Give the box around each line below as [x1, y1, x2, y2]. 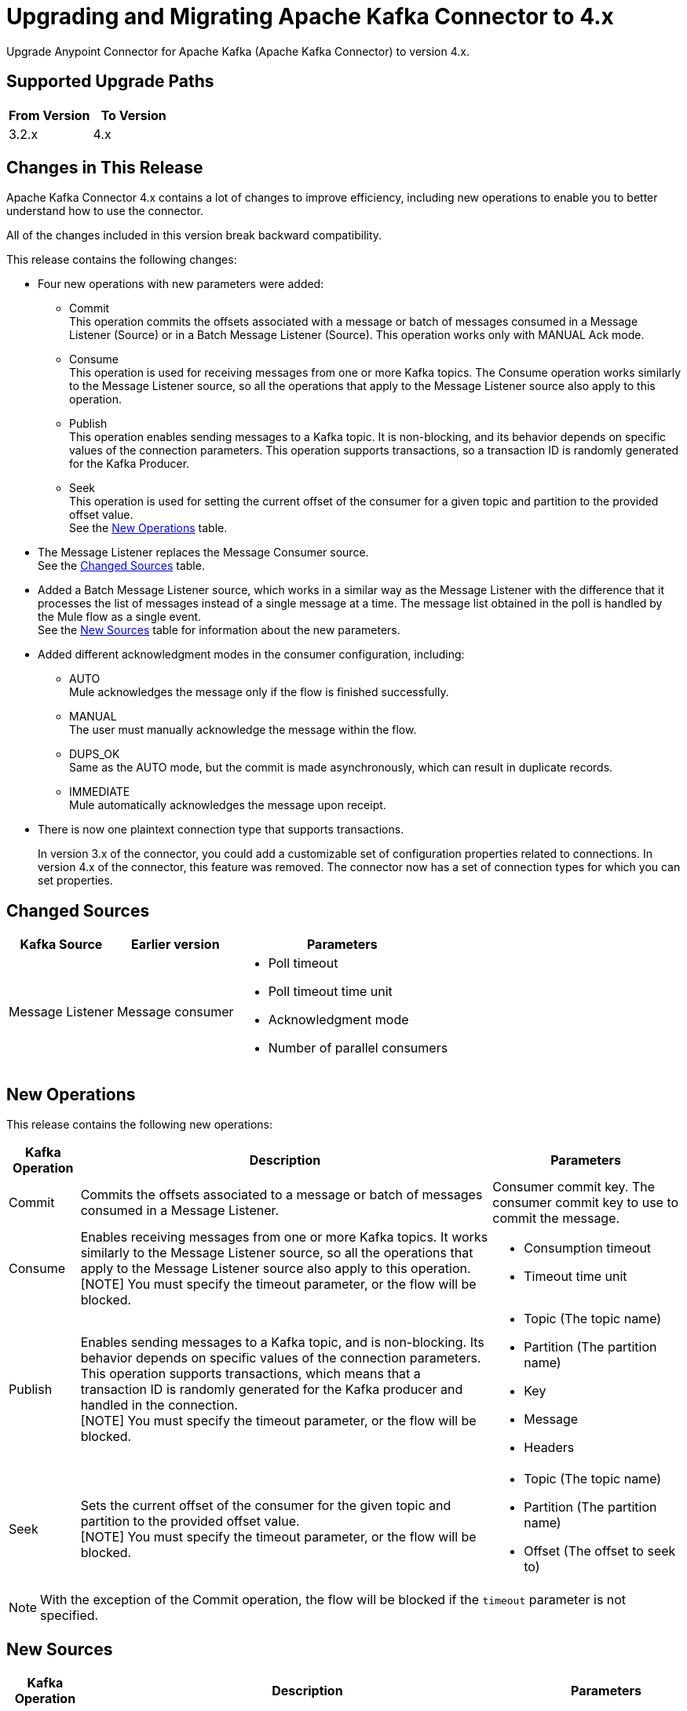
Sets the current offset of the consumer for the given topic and [80, 1498, 451, 1514]
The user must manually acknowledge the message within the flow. [69, 723, 417, 737]
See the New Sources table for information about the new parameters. [38, 623, 400, 637]
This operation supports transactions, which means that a [80, 1366, 421, 1382]
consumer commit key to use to [492, 1195, 679, 1211]
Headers [524, 1439, 575, 1456]
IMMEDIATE [69, 785, 130, 799]
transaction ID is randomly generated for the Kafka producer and [80, 1381, 463, 1398]
